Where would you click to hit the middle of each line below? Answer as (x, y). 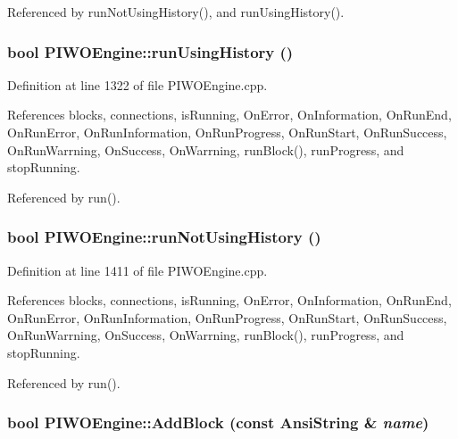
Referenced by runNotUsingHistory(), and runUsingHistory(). (176, 12)
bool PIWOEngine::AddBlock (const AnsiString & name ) (218, 422)
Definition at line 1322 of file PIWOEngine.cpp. (137, 84)
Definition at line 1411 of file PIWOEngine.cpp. (137, 270)
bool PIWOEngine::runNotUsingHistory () (164, 237)
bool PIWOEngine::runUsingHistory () (150, 51)
